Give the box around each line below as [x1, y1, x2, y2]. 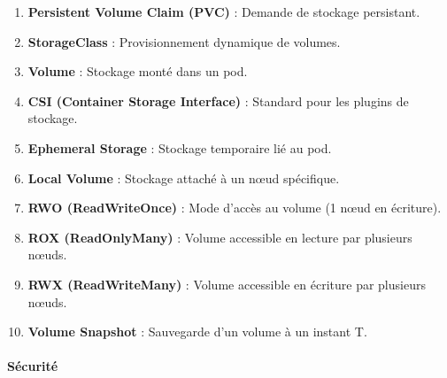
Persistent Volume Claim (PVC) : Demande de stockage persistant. [27, 3, 420, 20]
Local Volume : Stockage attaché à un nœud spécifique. [27, 168, 340, 187]
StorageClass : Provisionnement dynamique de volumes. [27, 32, 341, 50]
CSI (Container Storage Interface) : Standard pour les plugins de [27, 91, 409, 110]
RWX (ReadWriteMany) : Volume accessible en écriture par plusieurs [27, 274, 426, 293]
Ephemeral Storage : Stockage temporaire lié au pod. [27, 138, 332, 157]
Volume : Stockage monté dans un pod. [27, 62, 248, 81]
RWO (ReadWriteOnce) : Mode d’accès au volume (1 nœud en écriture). [27, 198, 442, 217]
